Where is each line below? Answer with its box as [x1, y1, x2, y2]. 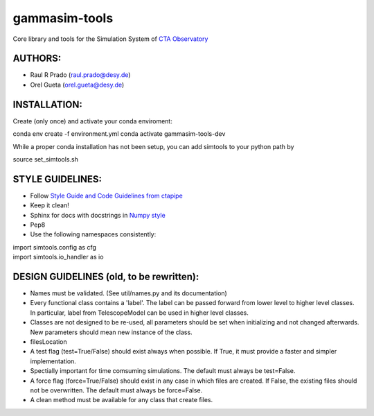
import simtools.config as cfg [12, 243, 97, 251]
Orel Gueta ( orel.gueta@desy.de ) [30, 80, 125, 89]
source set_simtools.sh [12, 155, 79, 163]
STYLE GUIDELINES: [12, 173, 102, 185]
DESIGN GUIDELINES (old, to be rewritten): [12, 270, 199, 282]
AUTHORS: [12, 53, 62, 64]
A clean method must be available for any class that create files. [30, 396, 213, 404]
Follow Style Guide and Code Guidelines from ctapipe [30, 191, 183, 200]
